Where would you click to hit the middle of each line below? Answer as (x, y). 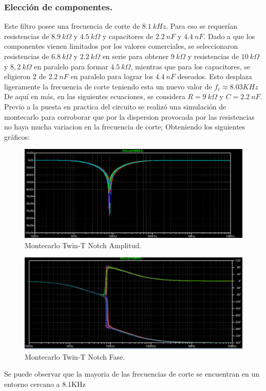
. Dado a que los (229, 36)
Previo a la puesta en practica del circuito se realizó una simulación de (115, 106)
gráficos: (17, 136)
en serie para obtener (136, 56)
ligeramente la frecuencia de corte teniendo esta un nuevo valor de (108, 86)
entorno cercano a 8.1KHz (45, 384)
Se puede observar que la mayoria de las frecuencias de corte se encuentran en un (132, 374)
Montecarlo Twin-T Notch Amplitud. (83, 245)
